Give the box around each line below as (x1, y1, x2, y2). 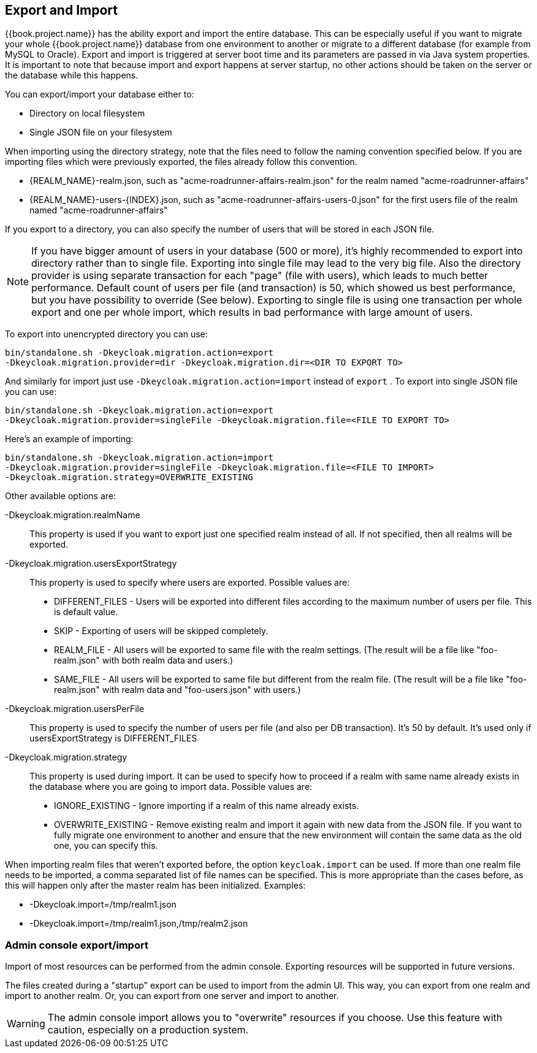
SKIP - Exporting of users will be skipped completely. (54, 626, 268, 637)
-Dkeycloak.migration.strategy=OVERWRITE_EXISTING (5, 472, 253, 483)
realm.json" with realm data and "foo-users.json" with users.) (54, 684, 301, 695)
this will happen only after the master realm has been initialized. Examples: (5, 880, 306, 891)
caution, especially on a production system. (47, 1024, 249, 1036)
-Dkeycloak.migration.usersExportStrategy (5, 558, 177, 569)
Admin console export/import (5, 938, 148, 951)
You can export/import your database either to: (5, 89, 194, 100)
